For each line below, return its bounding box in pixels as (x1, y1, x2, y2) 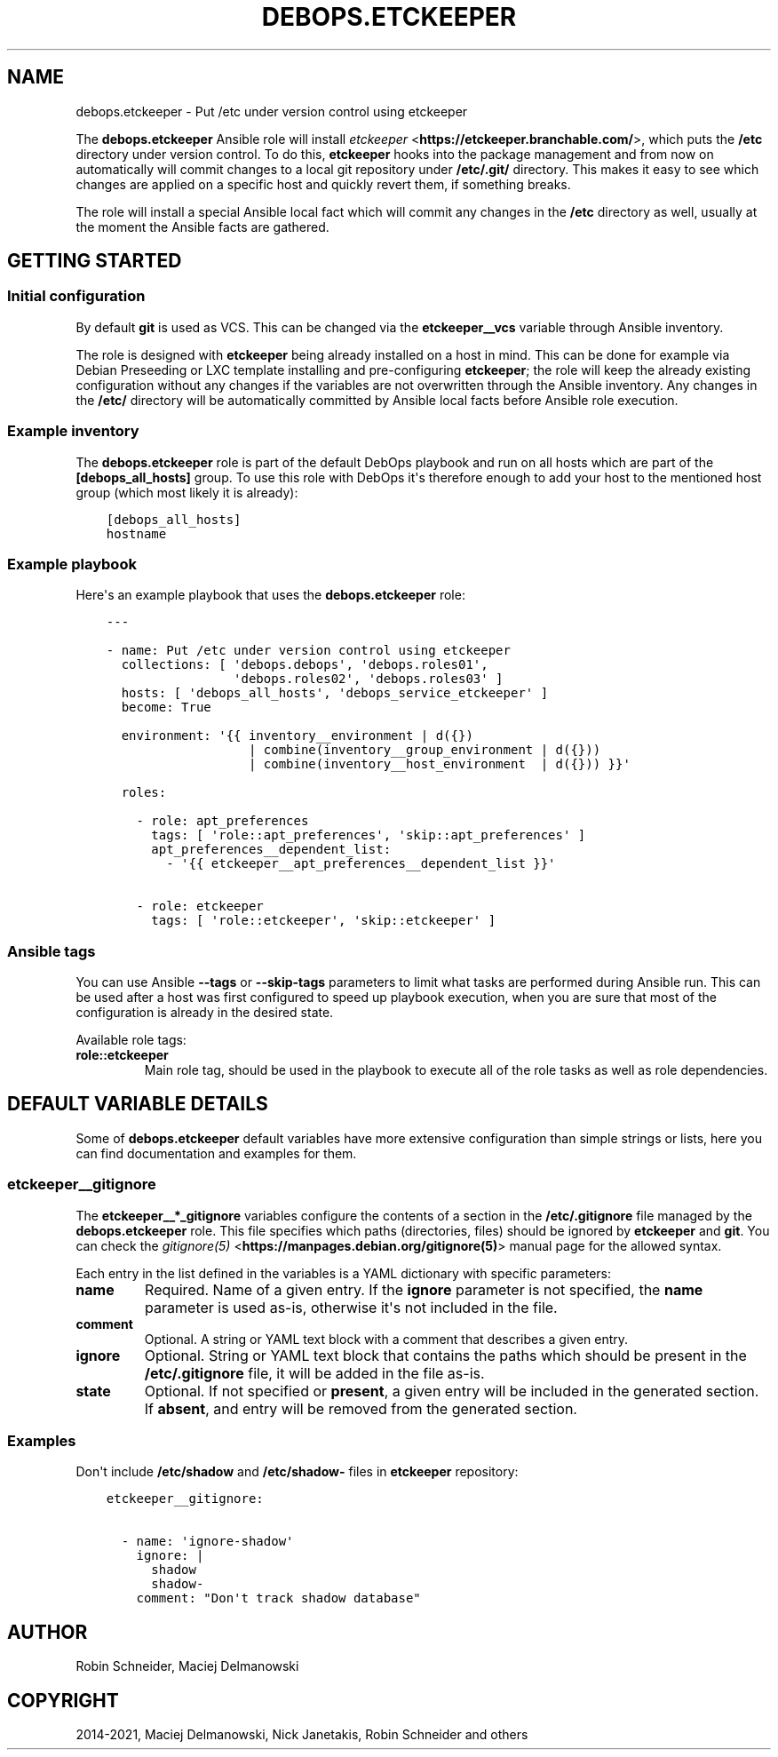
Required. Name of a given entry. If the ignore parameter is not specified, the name (145, 1280, 703, 1299)
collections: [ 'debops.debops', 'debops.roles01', (121, 657, 488, 672)
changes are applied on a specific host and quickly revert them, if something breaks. (75, 176, 571, 192)
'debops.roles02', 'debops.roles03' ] (234, 672, 504, 687)
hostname (106, 526, 167, 541)
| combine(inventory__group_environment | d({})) (248, 743, 601, 758)
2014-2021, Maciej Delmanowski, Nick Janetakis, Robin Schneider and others (75, 1727, 528, 1743)
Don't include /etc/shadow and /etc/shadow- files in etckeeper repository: (75, 1464, 519, 1480)
